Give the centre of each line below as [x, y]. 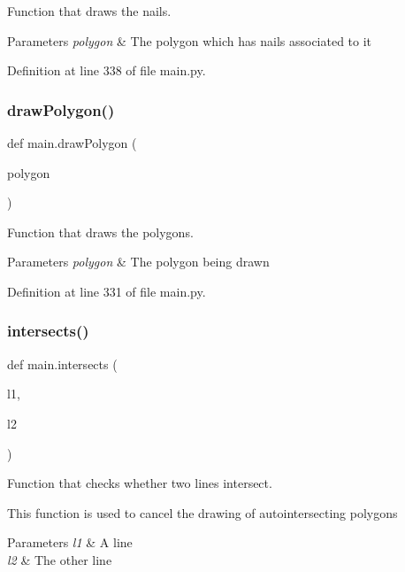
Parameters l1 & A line [70, 542]
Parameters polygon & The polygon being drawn [138, 262]
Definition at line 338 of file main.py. [107, 70]
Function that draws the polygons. [100, 232]
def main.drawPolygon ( [72, 143]
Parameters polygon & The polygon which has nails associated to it [190, 40]
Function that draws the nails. [89, 11]
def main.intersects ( [62, 363]
